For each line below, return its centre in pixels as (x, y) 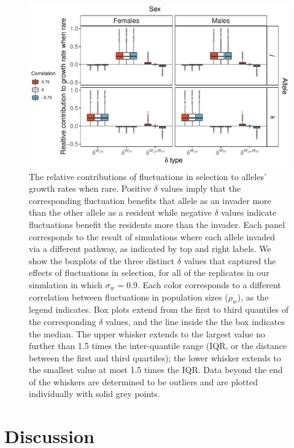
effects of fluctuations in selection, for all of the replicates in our (149, 273)
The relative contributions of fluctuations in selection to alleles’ (148, 176)
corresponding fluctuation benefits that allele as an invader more (150, 200)
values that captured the (230, 260)
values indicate (249, 212)
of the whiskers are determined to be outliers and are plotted (143, 381)
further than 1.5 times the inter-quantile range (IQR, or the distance (158, 346)
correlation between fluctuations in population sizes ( (129, 297)
